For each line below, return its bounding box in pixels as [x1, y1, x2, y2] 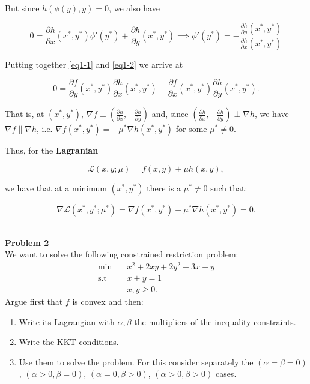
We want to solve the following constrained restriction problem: [5, 248, 239, 260]
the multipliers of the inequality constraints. [134, 315, 296, 328]
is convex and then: [72, 295, 144, 307]
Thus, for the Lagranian [5, 144, 99, 157]
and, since [151, 107, 189, 120]
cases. [215, 367, 237, 380]
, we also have [109, 2, 160, 14]
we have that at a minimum [5, 182, 107, 194]
